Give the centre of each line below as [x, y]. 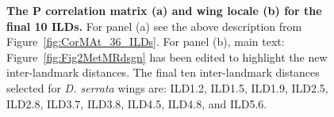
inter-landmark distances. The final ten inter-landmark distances [163, 72]
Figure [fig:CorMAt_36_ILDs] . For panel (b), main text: [146, 42]
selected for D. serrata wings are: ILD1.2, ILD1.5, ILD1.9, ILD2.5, [167, 87]
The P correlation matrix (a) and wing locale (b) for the [164, 10]
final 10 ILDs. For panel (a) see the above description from [154, 26]
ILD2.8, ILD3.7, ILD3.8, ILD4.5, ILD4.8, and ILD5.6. [137, 103]
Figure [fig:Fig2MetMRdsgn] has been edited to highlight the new [167, 57]
